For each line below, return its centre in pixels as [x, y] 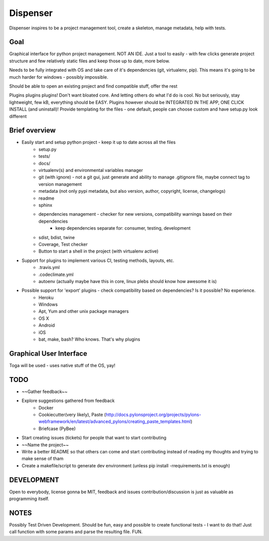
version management [60, 184]
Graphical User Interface [48, 353]
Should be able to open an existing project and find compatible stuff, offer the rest [93, 86]
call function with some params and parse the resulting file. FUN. [76, 532]
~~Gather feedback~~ [45, 392]
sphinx [45, 205]
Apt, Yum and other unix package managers [84, 311]
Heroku [46, 297]
